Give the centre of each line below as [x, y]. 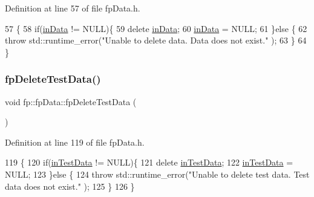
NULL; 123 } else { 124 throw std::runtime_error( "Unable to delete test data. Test [157, 174]
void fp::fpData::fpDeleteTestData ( [71, 101]
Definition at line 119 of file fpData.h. [75, 142]
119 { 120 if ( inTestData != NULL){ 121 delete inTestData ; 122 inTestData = [149, 162]
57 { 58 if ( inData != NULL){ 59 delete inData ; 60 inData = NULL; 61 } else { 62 [156, 28]
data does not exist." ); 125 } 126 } [70, 186]
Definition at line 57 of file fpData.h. [73, 8]
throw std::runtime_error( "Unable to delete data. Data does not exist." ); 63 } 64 [156, 40]
